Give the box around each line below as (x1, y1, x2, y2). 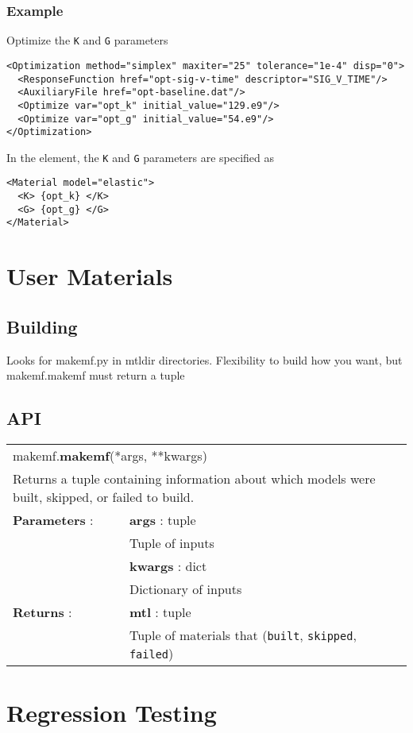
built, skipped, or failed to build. (13, 488, 195, 507)
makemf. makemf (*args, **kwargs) (13, 446, 207, 465)
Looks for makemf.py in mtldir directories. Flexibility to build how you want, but (6, 351, 403, 368)
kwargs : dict (129, 557, 207, 576)
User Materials (6, 260, 173, 292)
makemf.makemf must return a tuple (6, 367, 185, 384)
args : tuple (129, 511, 196, 530)
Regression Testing (6, 696, 217, 729)
